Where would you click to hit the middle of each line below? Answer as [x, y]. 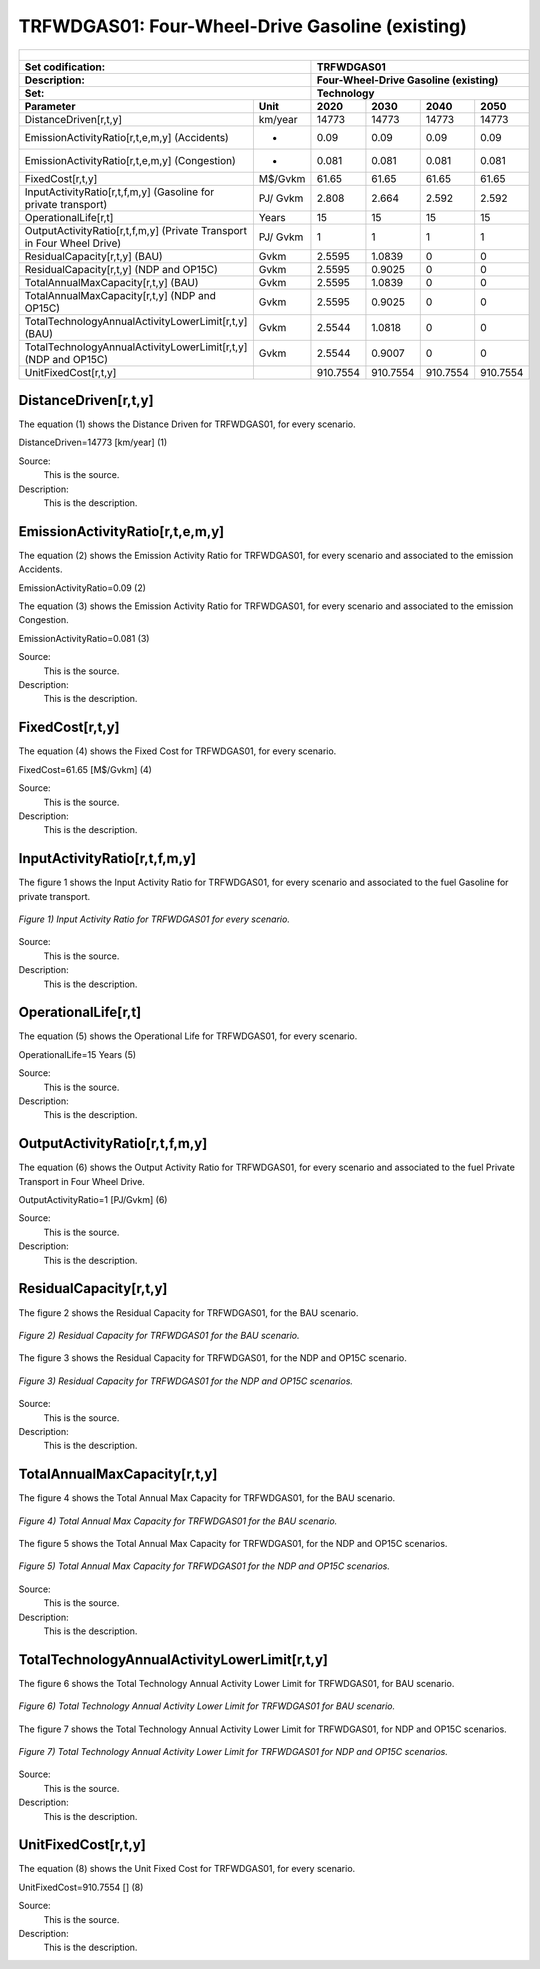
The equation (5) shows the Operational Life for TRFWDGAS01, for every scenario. [188, 1036]
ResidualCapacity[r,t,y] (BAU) [94, 256]
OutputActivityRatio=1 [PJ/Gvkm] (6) [93, 1200]
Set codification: [65, 67]
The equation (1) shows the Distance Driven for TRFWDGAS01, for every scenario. [187, 424]
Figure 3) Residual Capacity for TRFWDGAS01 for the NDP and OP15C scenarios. [186, 1381]
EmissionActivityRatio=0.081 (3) [84, 638]
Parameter [50, 106]
